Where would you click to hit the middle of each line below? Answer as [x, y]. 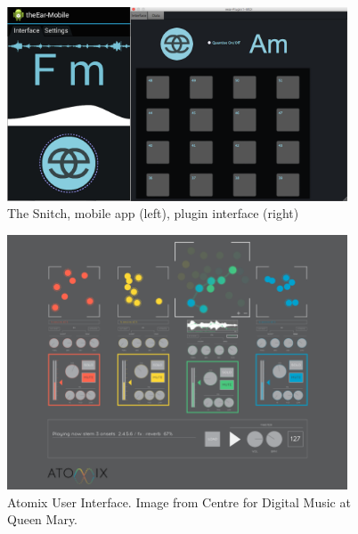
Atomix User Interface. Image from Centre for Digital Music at [179, 502]
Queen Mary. [43, 519]
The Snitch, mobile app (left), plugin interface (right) [153, 213]
